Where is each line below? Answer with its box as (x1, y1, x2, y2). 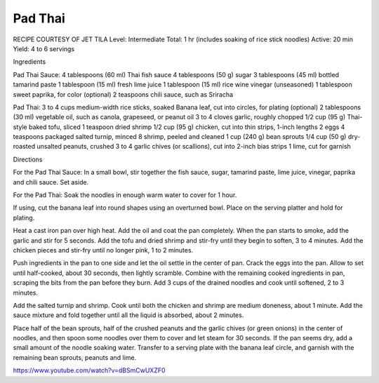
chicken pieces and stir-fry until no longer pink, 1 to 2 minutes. (13, 246, 194, 254)
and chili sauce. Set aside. (13, 177, 89, 186)
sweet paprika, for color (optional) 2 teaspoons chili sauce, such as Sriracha (13, 90, 234, 98)
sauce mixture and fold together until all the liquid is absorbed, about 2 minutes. (13, 311, 244, 319)
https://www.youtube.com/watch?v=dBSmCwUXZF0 (13, 366, 166, 375)
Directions (13, 155, 43, 163)
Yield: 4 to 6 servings (13, 44, 75, 53)
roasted (13, 142, 35, 151)
